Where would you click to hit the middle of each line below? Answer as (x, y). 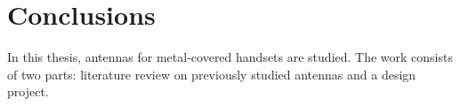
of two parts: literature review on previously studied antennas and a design (212, 74)
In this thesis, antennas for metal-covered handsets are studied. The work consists (230, 57)
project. (28, 91)
